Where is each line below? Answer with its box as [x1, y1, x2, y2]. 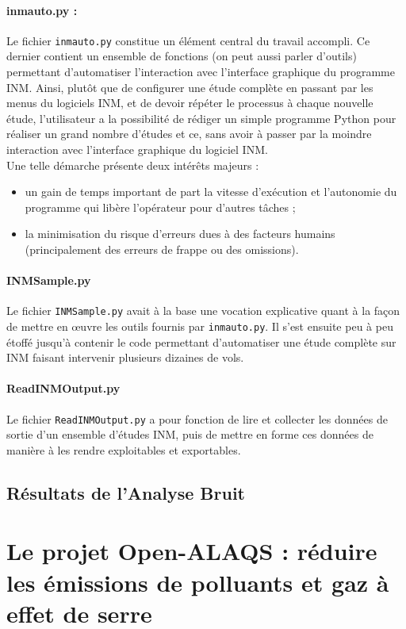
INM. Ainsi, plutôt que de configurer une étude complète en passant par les [6, 79, 373, 95]
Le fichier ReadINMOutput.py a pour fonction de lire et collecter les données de [6, 410, 388, 427]
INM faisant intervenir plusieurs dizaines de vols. [6, 349, 244, 366]
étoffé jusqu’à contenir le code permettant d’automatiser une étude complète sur [6, 333, 396, 350]
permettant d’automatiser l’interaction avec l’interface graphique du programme [6, 63, 395, 80]
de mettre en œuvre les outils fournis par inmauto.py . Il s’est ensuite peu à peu [6, 318, 393, 335]
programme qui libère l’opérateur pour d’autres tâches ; [25, 198, 296, 215]
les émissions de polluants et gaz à [6, 566, 389, 598]
